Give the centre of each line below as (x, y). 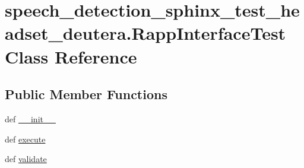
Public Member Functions (86, 94)
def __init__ (30, 118)
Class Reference (71, 56)
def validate (26, 159)
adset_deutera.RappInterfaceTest (145, 33)
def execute (25, 139)
